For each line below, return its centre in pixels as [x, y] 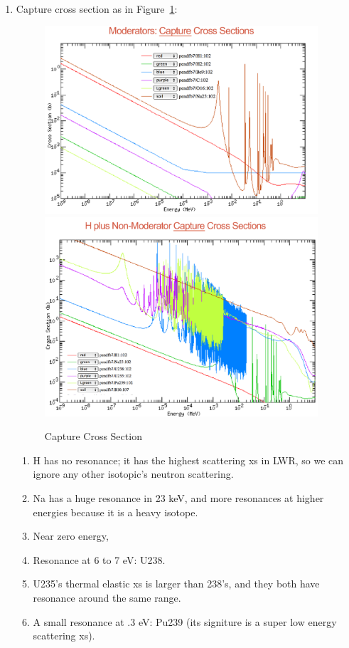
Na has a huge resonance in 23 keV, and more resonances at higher [178, 497]
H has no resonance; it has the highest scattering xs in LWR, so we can [188, 460]
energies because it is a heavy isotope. [116, 512]
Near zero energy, [71, 536]
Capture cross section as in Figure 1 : [97, 9]
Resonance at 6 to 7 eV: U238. [99, 559]
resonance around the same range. [107, 597]
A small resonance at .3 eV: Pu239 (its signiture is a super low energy [185, 621]
